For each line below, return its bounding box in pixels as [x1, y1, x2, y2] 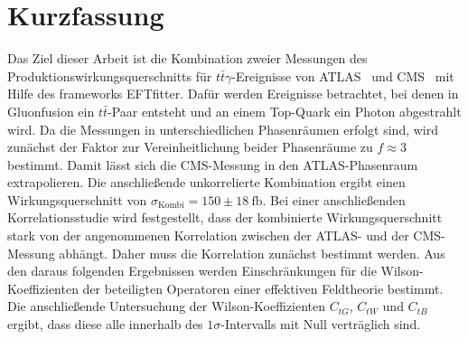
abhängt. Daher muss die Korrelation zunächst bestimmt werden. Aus [59, 243, 445, 262]
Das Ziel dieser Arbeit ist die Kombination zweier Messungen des [7, 49, 368, 68]
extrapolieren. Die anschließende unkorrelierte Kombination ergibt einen [7, 173, 406, 192]
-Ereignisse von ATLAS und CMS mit [231, 66, 454, 85]
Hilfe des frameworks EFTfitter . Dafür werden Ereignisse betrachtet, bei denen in [7, 84, 459, 103]
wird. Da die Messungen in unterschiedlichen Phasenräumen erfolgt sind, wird [7, 119, 439, 138]
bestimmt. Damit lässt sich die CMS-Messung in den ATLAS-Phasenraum [7, 155, 418, 174]
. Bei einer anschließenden [262, 190, 406, 209]
